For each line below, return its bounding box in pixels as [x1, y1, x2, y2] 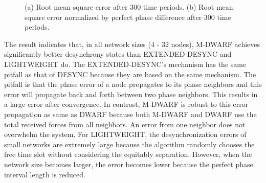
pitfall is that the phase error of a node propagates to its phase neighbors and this [4, 79, 262, 89]
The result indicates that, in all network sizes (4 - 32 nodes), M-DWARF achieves [4, 38, 260, 49]
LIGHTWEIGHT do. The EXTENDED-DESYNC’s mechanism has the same [4, 58, 247, 69]
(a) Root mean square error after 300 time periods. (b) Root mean [25, 2, 233, 12]
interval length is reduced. [4, 169, 85, 179]
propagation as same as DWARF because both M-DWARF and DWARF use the [4, 108, 257, 119]
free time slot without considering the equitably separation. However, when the [4, 149, 252, 159]
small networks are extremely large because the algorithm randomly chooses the [4, 139, 255, 149]
